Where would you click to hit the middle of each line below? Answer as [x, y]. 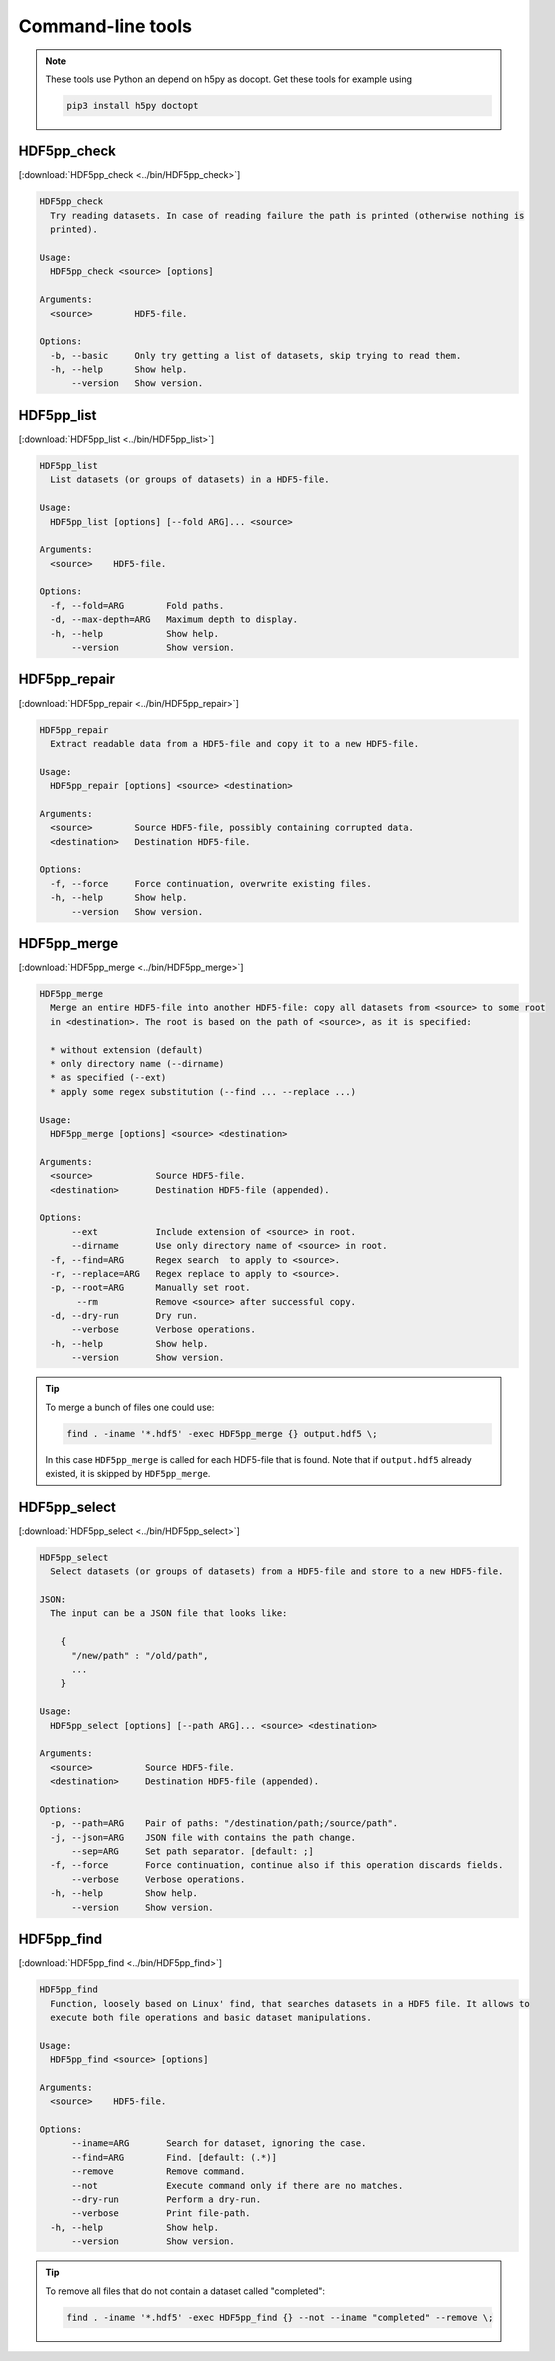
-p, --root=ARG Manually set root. [150, 1288]
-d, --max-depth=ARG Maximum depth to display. [174, 619]
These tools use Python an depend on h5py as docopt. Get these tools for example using [228, 79]
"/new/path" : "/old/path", [140, 1655]
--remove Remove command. [158, 2171]
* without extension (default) [127, 1049]
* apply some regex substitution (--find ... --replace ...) [203, 1091]
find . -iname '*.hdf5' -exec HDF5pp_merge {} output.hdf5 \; [222, 1433]
